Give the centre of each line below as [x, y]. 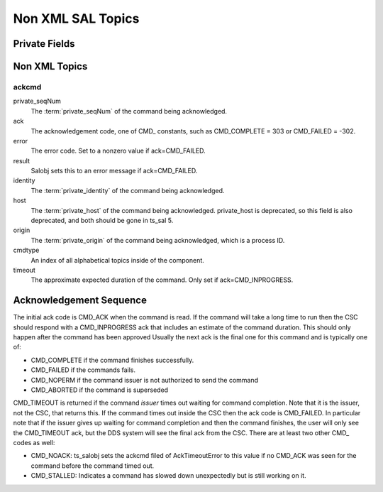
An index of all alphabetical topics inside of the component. [118, 260]
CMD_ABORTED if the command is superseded [100, 390]
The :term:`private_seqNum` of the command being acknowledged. [129, 111]
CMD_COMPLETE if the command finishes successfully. [112, 360]
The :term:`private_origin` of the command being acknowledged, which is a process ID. [158, 240]
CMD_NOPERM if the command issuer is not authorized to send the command [145, 380]
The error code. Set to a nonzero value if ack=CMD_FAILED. [118, 151]
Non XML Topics [50, 66]
